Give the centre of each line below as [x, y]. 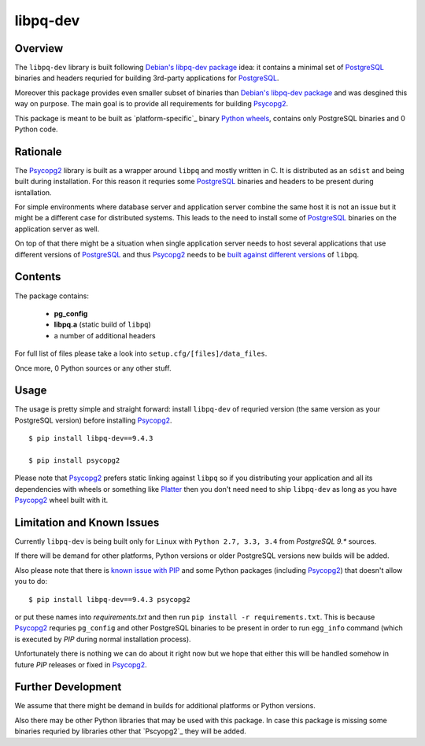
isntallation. [33, 192]
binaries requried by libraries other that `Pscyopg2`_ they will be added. [131, 731]
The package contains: [52, 296]
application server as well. [57, 229]
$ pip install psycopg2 [74, 460]
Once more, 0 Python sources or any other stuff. [93, 368]
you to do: [31, 582]
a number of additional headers [105, 335]
